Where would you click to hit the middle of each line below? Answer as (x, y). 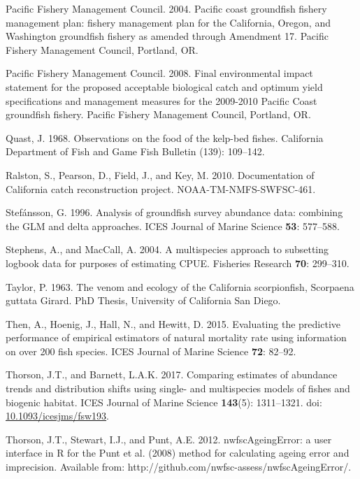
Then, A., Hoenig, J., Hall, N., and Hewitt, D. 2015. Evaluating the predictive (173, 323)
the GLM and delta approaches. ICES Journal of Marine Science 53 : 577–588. (173, 226)
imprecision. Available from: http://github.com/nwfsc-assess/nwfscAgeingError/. (179, 467)
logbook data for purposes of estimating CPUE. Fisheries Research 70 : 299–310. (178, 263)
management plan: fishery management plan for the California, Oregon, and (168, 22)
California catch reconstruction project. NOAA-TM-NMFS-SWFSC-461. (161, 188)
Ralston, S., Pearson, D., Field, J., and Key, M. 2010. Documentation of (160, 174)
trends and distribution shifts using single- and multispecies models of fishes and (178, 388)
